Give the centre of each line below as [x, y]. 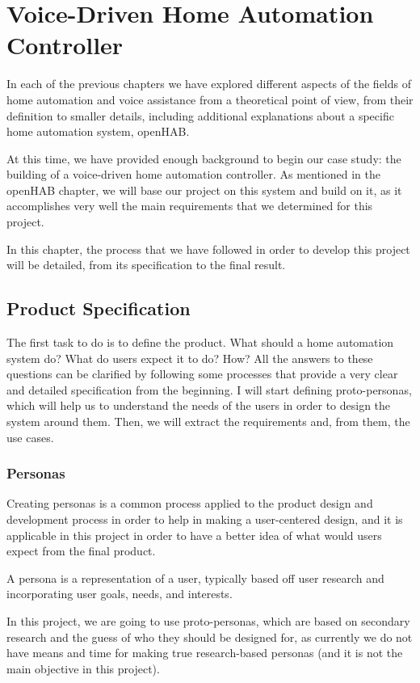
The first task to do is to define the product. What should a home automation [200, 342]
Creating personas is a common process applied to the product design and [190, 503]
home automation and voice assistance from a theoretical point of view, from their [210, 99]
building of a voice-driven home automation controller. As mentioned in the [193, 174]
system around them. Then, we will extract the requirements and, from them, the [208, 422]
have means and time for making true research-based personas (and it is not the [205, 653]
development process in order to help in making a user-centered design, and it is [205, 519]
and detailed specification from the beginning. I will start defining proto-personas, [209, 389]
